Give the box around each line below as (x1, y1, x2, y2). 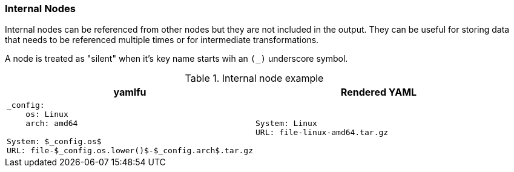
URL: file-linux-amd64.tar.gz (255, 128, 389, 137)
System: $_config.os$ (7, 137, 102, 147)
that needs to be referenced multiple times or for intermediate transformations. (5, 35, 319, 45)
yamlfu (113, 86, 147, 99)
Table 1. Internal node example (185, 72, 324, 85)
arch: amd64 (25, 119, 78, 128)
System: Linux (255, 119, 317, 128)
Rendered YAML (340, 86, 417, 99)
